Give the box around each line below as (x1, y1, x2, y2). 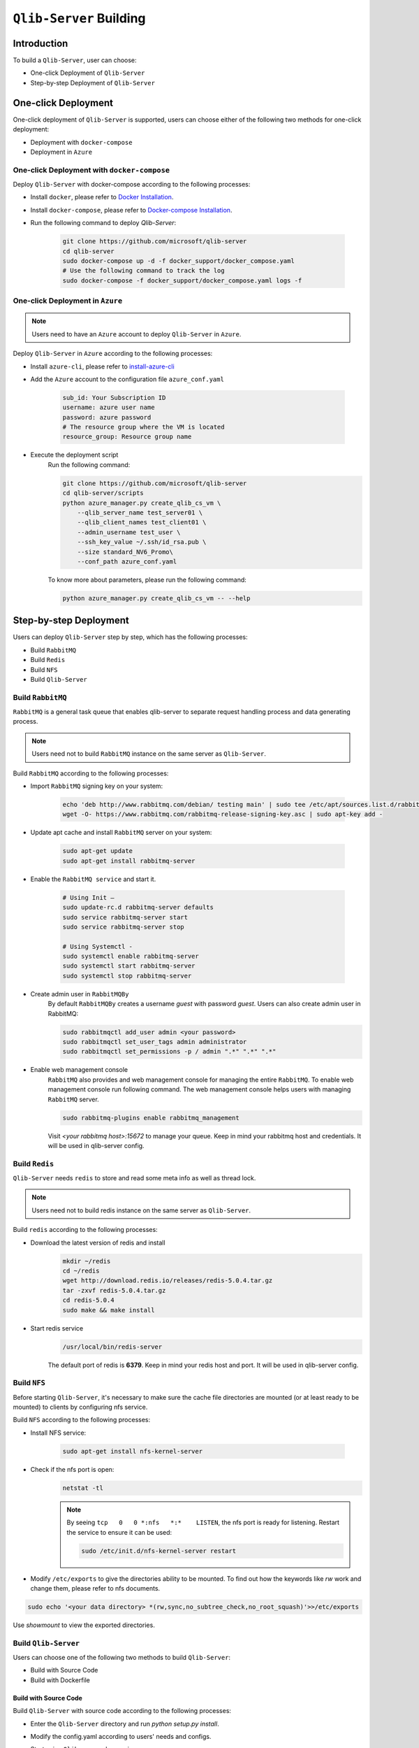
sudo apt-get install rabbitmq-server (62, 857, 196, 865)
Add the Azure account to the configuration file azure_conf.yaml (30, 375, 225, 383)
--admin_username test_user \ (77, 528, 181, 536)
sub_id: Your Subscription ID (62, 394, 166, 401)
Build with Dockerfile (30, 1675, 91, 1684)
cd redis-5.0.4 (62, 1296, 115, 1304)
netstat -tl (62, 1484, 104, 1492)
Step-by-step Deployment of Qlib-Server (30, 78, 155, 87)
